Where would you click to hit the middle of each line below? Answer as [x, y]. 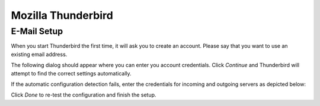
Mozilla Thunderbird [62, 15]
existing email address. [39, 54]
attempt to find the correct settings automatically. [71, 73]
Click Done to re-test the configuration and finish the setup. [84, 95]
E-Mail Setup [37, 31]
